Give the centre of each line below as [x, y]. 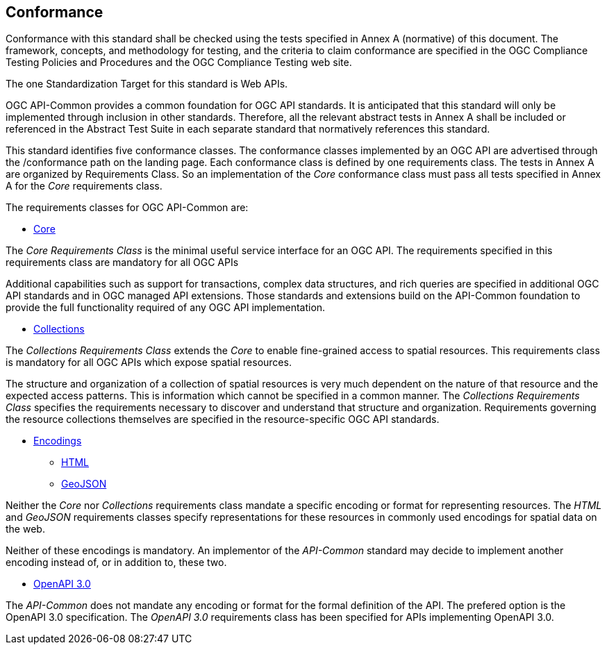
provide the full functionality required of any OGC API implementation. [166, 308]
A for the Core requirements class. [84, 186]
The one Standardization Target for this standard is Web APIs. [147, 84]
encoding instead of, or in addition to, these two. [116, 562]
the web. [25, 529]
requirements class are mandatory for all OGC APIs [122, 262]
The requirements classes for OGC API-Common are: [127, 208]
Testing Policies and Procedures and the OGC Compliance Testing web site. [179, 62]
